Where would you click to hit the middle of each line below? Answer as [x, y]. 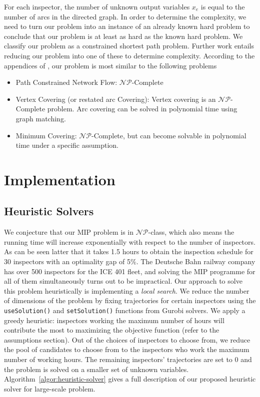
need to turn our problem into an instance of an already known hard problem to [127, 26]
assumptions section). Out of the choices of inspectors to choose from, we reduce [127, 339]
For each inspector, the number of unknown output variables [97, 6]
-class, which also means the [191, 232]
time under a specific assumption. [67, 145]
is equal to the [223, 6]
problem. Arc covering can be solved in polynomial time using [142, 109]
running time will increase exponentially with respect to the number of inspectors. [130, 241]
